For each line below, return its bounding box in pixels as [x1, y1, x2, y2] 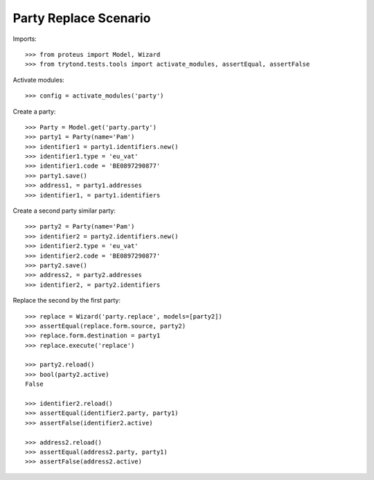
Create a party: [12, 107, 56, 116]
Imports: [12, 35, 37, 43]
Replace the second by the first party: [12, 296, 121, 305]
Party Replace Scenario [12, 10, 151, 26]
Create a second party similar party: [12, 206, 116, 215]
